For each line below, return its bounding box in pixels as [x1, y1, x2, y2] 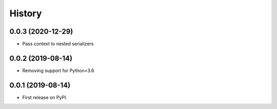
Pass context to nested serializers [22, 41, 94, 47]
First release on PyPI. [22, 94, 68, 100]
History [9, 8, 42, 19]
